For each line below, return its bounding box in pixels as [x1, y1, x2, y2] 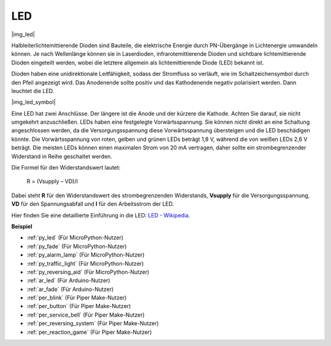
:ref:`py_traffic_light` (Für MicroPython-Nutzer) [26, 260, 144, 267]
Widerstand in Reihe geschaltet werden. [11, 152, 113, 160]
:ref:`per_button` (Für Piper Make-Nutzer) [26, 303, 131, 310]
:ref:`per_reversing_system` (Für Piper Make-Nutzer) [26, 320, 159, 327]
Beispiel [11, 222, 32, 230]
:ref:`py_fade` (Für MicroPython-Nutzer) [26, 243, 127, 250]
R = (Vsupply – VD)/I [26, 178, 78, 185]
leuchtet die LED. [11, 87, 55, 94]
